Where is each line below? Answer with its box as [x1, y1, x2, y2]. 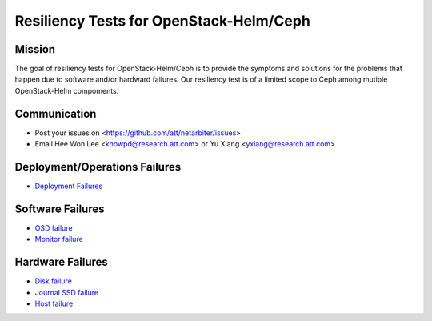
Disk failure [34, 276, 72, 286]
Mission [14, 42, 56, 56]
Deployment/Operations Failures [14, 160, 182, 174]
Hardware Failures [14, 255, 108, 269]
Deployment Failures [34, 181, 103, 191]
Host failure [34, 299, 74, 308]
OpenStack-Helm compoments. [14, 86, 119, 95]
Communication [14, 106, 97, 120]
